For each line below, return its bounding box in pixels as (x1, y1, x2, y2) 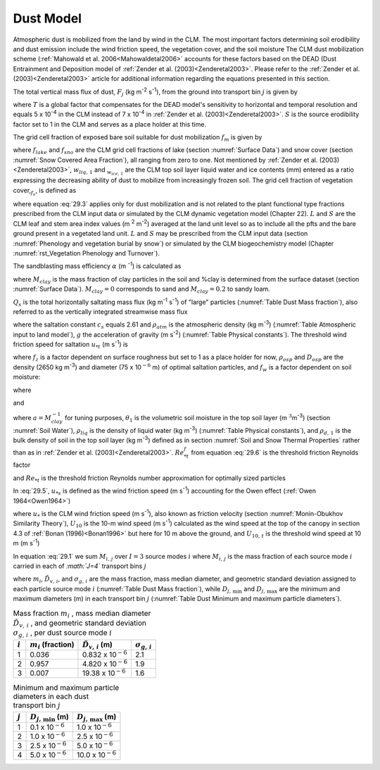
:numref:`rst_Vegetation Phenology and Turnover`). (13, 248, 160, 257)
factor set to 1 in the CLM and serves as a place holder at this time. (13, 120, 207, 128)
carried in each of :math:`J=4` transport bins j (13, 562, 147, 570)
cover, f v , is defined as (13, 186, 77, 197)
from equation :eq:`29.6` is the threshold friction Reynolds (191, 448, 359, 457)
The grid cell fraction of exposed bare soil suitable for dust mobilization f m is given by (13, 133, 262, 143)
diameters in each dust (13, 691, 89, 701)
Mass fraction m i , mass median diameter (13, 608, 151, 619)
